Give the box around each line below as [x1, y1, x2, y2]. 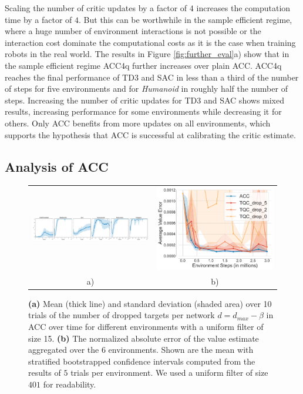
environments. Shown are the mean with [108, 343, 254, 356]
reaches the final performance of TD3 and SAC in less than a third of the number [5, 71, 299, 83]
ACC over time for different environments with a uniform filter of [28, 320, 264, 332]
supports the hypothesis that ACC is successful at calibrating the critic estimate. [5, 128, 296, 141]
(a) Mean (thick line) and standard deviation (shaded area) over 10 [28, 297, 272, 309]
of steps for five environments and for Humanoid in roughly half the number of [5, 82, 288, 95]
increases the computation [196, 2, 291, 14]
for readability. [43, 378, 96, 390]
